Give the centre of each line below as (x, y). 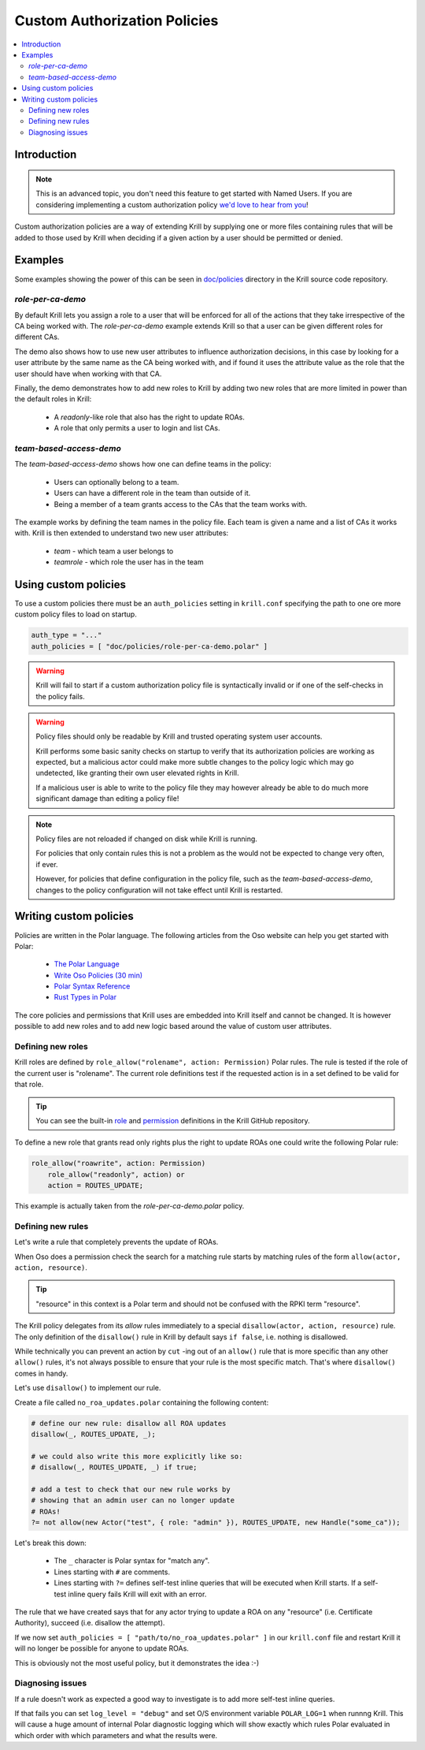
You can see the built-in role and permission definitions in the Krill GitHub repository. (173, 1120)
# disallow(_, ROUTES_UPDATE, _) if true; (114, 1467)
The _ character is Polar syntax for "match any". (132, 1561)
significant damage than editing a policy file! (107, 799)
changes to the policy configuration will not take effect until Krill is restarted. (159, 890)
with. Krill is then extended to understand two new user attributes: (122, 533)
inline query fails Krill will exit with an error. (137, 1594)
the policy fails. (61, 696)
